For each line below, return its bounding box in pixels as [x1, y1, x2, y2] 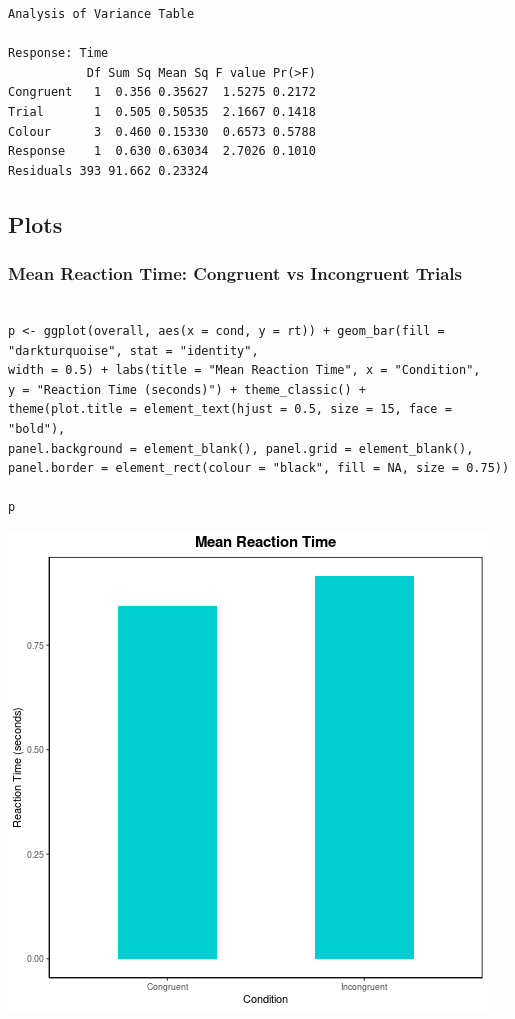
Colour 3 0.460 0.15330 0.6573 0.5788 [8, 124, 316, 139]
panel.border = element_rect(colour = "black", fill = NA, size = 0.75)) [8, 461, 510, 476]
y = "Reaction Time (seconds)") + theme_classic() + [8, 382, 366, 397]
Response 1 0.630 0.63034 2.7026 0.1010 [8, 144, 316, 159]
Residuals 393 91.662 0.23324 [8, 163, 209, 178]
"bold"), [8, 421, 66, 436]
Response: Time [8, 46, 109, 61]
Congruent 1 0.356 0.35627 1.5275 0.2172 [8, 85, 316, 100]
